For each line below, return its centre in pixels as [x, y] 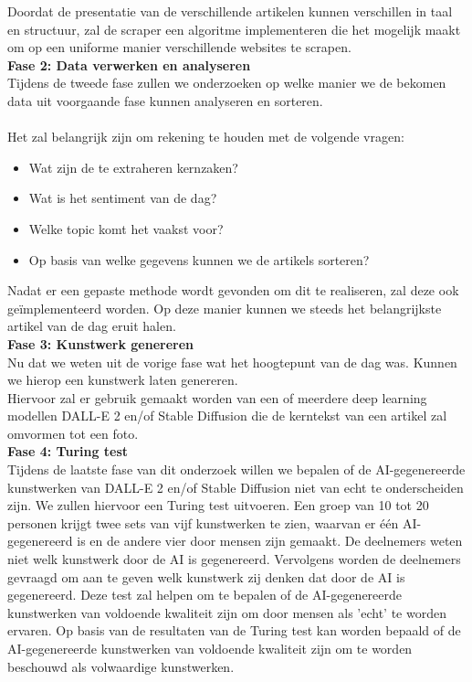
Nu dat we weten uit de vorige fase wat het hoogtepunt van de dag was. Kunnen [232, 362]
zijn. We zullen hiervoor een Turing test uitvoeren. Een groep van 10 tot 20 [218, 505]
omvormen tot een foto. [73, 433]
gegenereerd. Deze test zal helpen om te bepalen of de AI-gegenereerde [205, 595]
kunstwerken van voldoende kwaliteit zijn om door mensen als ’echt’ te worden [227, 612]
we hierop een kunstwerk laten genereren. [123, 380]
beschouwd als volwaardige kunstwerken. [121, 666]
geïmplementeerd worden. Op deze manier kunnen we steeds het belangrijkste [225, 308]
